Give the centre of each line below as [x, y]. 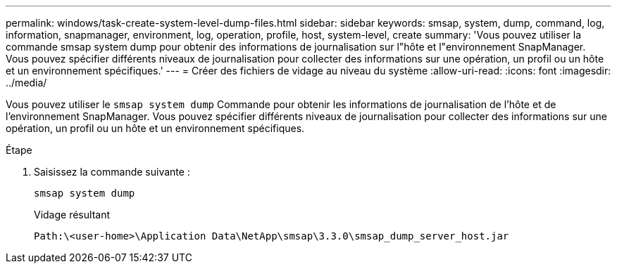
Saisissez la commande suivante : [112, 172]
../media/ [26, 83]
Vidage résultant [72, 215]
